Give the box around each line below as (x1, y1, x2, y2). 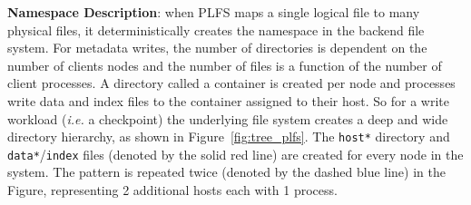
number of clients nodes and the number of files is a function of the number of (7, 55, 442, 74)
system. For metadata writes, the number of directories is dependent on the (7, 38, 427, 57)
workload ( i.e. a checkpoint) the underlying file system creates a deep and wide (7, 109, 448, 128)
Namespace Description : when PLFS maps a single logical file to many (7, 3, 420, 21)
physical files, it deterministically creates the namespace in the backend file (7, 20, 425, 39)
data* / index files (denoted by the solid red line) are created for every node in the (7, 144, 464, 163)
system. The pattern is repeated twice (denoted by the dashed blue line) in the (7, 162, 446, 181)
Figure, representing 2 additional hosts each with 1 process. (7, 181, 338, 200)
